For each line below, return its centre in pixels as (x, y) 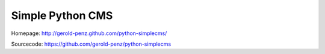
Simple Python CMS (62, 15)
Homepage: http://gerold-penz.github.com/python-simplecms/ (89, 33)
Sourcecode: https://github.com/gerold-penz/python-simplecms (91, 44)
